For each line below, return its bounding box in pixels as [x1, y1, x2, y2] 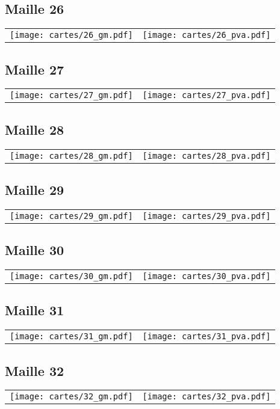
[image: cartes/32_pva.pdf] [142, 392, 271, 402]
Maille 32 [5, 361, 64, 380]
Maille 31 [5, 301, 64, 319]
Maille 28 [5, 120, 64, 138]
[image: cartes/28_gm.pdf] [10, 150, 133, 161]
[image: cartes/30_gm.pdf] [10, 271, 133, 281]
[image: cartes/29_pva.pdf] [142, 211, 271, 221]
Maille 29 [5, 180, 64, 198]
